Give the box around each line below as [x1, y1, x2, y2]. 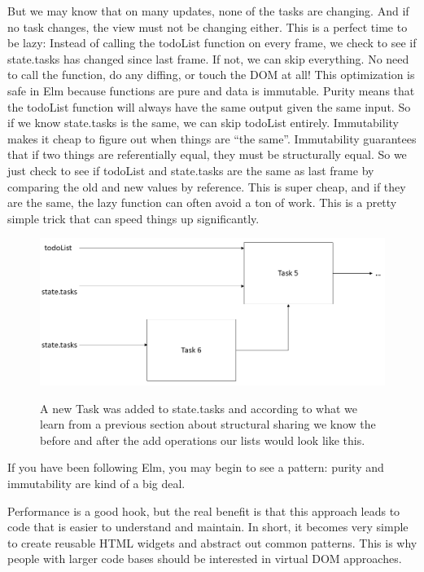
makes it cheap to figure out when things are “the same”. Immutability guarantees [7, 130, 417, 147]
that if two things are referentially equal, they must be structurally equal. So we [7, 146, 407, 163]
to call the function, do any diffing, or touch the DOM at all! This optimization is [7, 66, 415, 83]
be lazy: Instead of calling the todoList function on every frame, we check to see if [7, 34, 417, 51]
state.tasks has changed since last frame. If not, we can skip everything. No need [7, 50, 409, 67]
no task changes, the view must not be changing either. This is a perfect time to [7, 18, 408, 35]
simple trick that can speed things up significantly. [7, 209, 260, 227]
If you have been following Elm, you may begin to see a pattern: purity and [7, 459, 384, 476]
